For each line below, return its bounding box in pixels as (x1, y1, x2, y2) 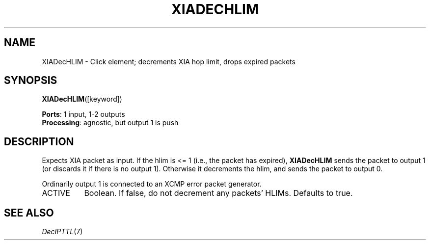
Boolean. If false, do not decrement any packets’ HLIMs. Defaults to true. (84, 188, 353, 198)
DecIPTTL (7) (42, 227, 83, 236)
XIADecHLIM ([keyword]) (42, 95, 122, 104)
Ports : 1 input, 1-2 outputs (42, 110, 125, 119)
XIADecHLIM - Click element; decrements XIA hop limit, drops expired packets (42, 57, 296, 66)
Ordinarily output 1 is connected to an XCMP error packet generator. (42, 180, 262, 189)
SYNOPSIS (4, 74, 57, 87)
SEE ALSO (4, 206, 54, 219)
